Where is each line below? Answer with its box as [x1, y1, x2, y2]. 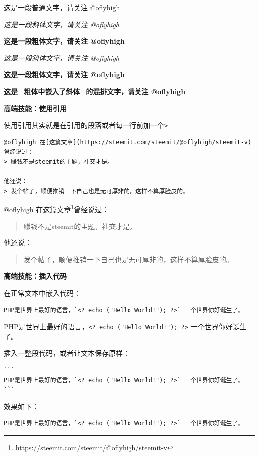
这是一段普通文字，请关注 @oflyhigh [4, 2, 120, 12]
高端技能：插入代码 [4, 271, 67, 281]
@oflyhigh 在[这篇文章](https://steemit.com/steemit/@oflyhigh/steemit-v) [4, 138, 252, 146]
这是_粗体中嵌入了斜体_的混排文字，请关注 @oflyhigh [4, 86, 186, 96]
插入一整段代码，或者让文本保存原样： [4, 348, 129, 358]
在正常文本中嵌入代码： [4, 288, 81, 298]
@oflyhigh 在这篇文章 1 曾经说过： [4, 203, 109, 215]
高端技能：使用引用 [4, 103, 67, 113]
